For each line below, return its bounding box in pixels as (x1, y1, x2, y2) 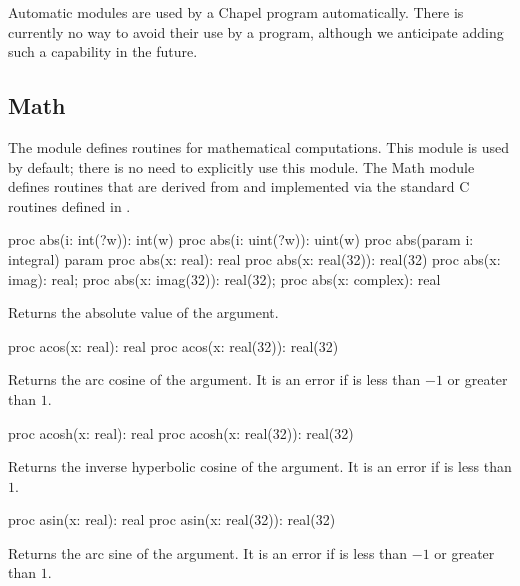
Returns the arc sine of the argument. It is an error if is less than (8, 542, 408, 563)
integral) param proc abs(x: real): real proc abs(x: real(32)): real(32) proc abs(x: (8, 248, 501, 269)
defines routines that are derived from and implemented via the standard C (8, 176, 470, 197)
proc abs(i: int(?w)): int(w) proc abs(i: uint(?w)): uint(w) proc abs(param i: (8, 229, 474, 250)
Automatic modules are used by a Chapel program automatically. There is (8, 2, 464, 22)
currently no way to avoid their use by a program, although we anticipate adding (8, 21, 504, 42)
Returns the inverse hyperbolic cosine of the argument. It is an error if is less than (8, 456, 512, 477)
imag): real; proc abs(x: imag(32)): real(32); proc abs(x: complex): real (8, 268, 441, 289)
